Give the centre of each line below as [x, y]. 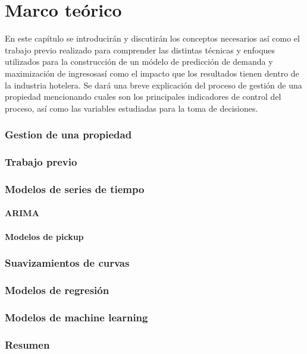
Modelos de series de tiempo [75, 189]
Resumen [27, 344]
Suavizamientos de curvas [67, 263]
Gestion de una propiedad [68, 135]
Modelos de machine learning [76, 317]
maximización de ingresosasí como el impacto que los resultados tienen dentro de [152, 73]
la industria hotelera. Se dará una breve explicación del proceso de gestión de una [153, 85]
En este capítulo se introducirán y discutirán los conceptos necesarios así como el [152, 38]
